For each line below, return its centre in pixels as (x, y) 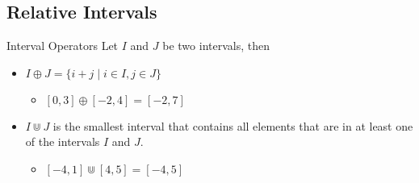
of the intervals (63, 141)
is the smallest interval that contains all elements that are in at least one (233, 125)
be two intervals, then (216, 46)
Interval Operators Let (63, 46)
